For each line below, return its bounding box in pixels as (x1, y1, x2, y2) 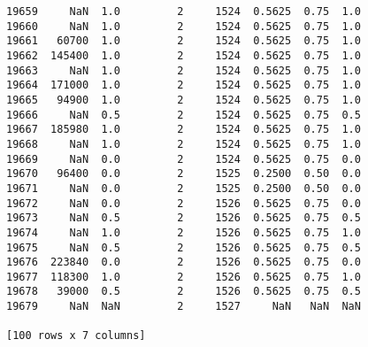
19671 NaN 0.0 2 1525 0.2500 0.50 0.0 (6, 181, 361, 195)
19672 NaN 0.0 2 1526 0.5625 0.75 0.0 (6, 197, 361, 210)
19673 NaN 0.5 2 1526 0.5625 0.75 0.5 (6, 212, 361, 225)
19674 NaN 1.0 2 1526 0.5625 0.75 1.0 (6, 226, 361, 239)
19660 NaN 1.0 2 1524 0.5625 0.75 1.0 (6, 19, 361, 33)
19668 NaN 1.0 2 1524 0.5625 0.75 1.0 (6, 137, 361, 150)
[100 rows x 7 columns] (6, 329, 146, 343)
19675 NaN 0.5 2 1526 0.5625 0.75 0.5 (6, 241, 361, 254)
